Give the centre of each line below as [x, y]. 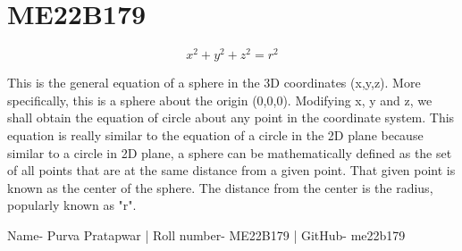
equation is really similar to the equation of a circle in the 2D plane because [215, 134]
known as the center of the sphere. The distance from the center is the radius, [220, 187]
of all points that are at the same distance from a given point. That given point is [231, 170]
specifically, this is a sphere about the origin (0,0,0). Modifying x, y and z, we [220, 100]
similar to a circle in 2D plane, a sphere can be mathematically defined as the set [230, 152]
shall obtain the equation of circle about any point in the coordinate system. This [231, 117]
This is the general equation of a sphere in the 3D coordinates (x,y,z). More [214, 83]
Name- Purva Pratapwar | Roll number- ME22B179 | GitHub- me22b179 [206, 234]
